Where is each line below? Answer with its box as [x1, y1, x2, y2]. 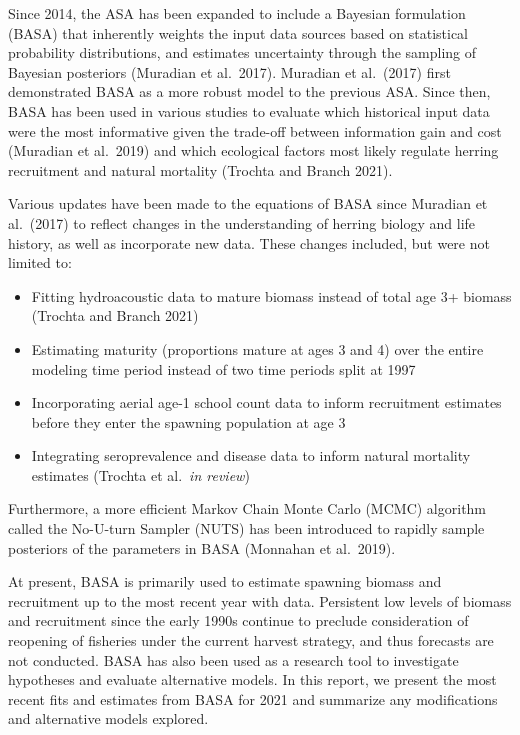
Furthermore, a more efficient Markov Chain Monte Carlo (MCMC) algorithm [8, 498, 487, 519]
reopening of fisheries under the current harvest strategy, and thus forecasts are [8, 630, 494, 651]
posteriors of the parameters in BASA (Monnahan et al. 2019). [8, 537, 396, 558]
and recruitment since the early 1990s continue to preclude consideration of [8, 610, 469, 631]
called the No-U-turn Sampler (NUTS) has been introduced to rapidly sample [8, 518, 485, 539]
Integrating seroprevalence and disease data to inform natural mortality [31, 445, 471, 466]
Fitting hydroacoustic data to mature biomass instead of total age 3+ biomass [31, 285, 512, 306]
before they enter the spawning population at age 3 [31, 411, 346, 432]
